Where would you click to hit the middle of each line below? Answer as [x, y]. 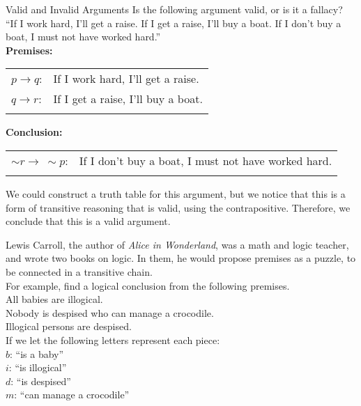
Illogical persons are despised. [69, 326]
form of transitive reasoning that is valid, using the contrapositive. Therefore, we [178, 207]
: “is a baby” [37, 353]
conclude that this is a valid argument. [88, 221]
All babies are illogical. [54, 299]
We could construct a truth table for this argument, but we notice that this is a [176, 193]
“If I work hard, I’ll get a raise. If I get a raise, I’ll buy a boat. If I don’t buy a [174, 23]
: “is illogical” [38, 367]
